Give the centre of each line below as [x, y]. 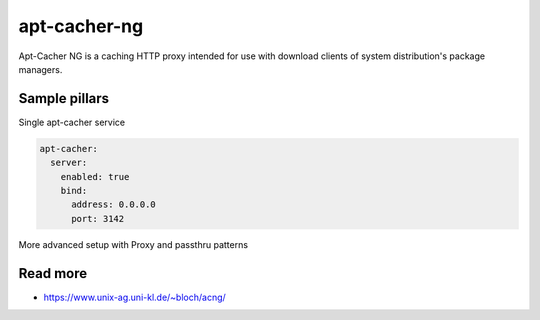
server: [69, 163]
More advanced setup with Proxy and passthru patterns [133, 244]
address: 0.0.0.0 [114, 204]
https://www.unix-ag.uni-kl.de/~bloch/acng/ [135, 297]
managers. [40, 69]
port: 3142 [98, 218]
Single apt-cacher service [72, 122]
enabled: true [95, 176]
